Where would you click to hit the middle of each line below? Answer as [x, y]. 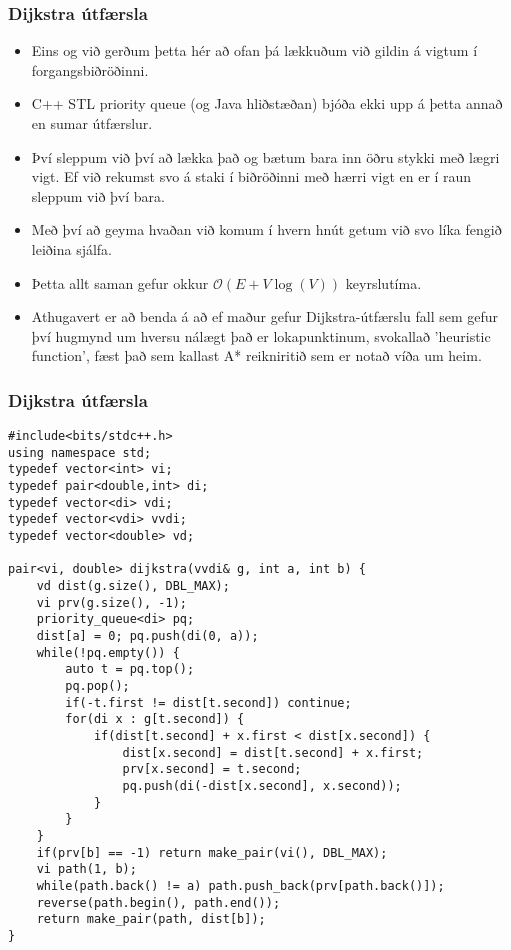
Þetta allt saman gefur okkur [120, 282]
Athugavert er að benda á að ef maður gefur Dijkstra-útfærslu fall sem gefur [265, 316]
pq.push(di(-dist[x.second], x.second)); [262, 785]
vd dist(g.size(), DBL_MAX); [133, 586]
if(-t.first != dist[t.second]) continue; [208, 702]
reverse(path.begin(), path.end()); [158, 902]
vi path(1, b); [86, 869]
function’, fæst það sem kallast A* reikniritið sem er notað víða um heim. [256, 355]
